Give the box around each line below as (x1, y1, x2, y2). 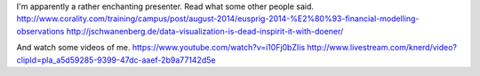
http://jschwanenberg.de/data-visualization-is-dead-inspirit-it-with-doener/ (66, 26, 344, 36)
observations (16, 26, 65, 36)
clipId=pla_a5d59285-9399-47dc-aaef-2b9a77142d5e (16, 54, 216, 65)
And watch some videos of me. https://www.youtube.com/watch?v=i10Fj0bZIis (16, 42, 306, 53)
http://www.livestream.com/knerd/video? (307, 42, 458, 53)
